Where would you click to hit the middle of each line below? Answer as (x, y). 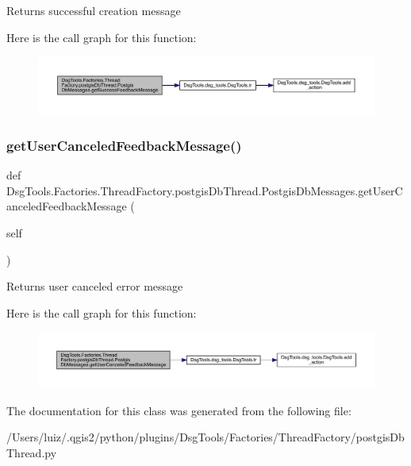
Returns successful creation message (94, 10)
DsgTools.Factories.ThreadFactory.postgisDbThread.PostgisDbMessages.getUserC (205, 190)
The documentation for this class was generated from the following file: (179, 410)
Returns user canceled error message (95, 286)
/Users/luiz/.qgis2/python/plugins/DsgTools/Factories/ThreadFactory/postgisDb (205, 437)
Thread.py (32, 453)
